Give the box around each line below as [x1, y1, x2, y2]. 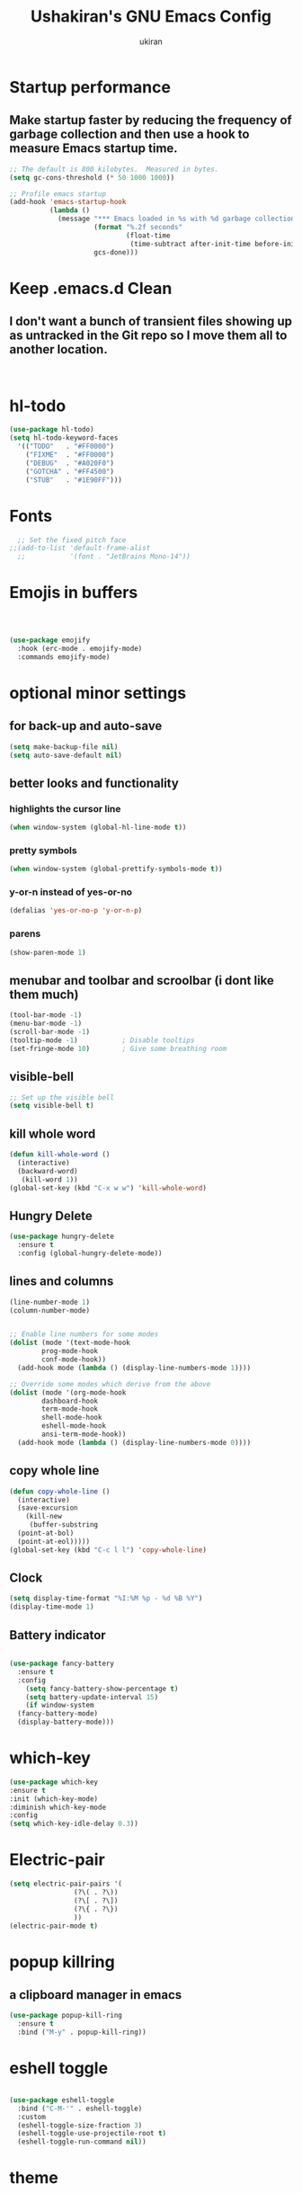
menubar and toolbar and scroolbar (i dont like [9, 973, 274, 988]
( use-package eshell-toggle [9, 2095, 115, 2105]
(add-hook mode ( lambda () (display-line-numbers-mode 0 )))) [17, 1438, 252, 1447]
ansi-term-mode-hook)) [41, 1430, 127, 1440]
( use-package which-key [9, 1778, 99, 1787]
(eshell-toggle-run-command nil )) [17, 2137, 147, 2146]
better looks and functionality [9, 775, 180, 790]
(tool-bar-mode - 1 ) [9, 1011, 83, 1020]
